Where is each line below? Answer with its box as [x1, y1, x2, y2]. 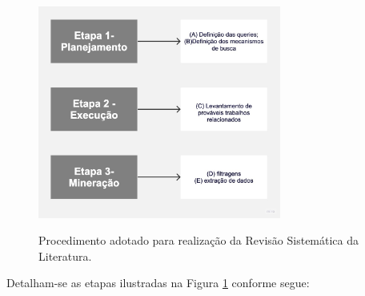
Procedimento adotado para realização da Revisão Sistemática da [38, 232, 359, 249]
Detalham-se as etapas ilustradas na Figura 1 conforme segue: [6, 274, 310, 291]
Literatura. [38, 247, 92, 264]
